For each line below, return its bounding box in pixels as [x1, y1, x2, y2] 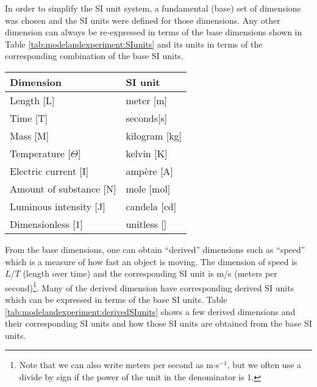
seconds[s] [126, 110, 168, 125]
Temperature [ [10, 146, 71, 160]
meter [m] [126, 93, 167, 107]
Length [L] [10, 93, 55, 107]
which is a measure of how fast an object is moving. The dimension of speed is [5, 255, 297, 268]
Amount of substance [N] [10, 181, 116, 196]
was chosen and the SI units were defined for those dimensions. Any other [5, 13, 280, 26]
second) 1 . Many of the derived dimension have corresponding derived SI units [5, 279, 294, 294]
